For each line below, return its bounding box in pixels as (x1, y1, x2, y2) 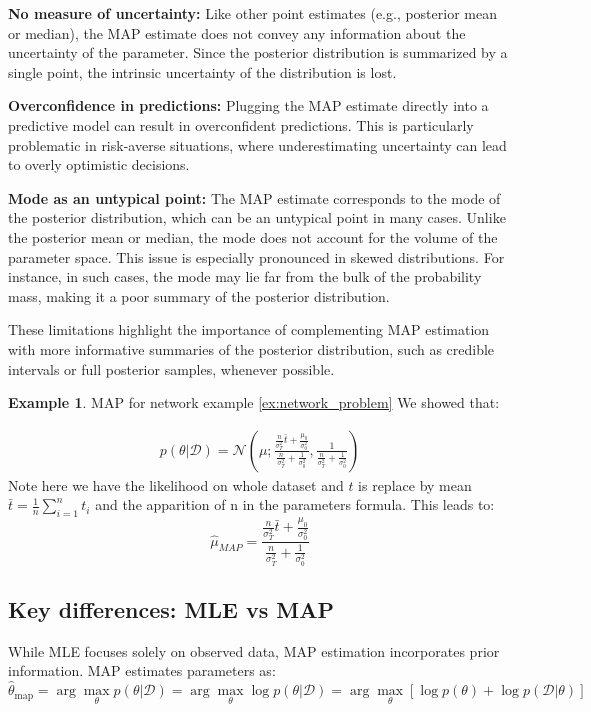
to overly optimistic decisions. (8, 154, 190, 175)
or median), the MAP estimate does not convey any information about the (8, 22, 466, 43)
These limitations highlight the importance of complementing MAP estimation (8, 319, 490, 340)
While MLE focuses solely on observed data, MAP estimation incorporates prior (8, 640, 500, 661)
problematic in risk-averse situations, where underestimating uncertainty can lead (8, 134, 507, 155)
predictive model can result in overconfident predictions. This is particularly (8, 114, 474, 135)
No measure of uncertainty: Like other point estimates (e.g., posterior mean (8, 3, 497, 23)
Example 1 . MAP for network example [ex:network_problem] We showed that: (8, 392, 500, 413)
